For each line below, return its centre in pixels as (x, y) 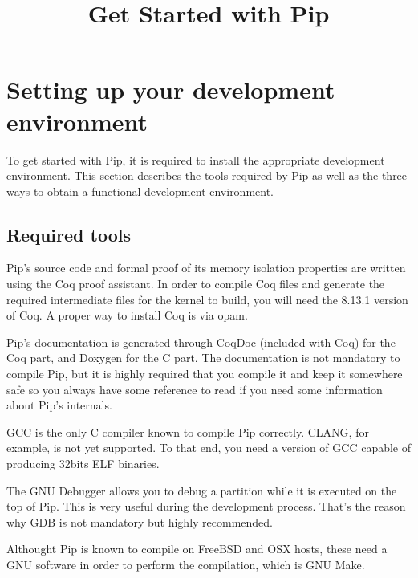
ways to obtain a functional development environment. (140, 191)
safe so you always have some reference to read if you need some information (195, 389)
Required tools (69, 234)
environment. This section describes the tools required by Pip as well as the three (207, 175)
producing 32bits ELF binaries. (83, 464)
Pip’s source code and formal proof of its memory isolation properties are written (206, 268)
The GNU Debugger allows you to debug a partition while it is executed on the (202, 490)
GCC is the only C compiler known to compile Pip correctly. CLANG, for (188, 431)
